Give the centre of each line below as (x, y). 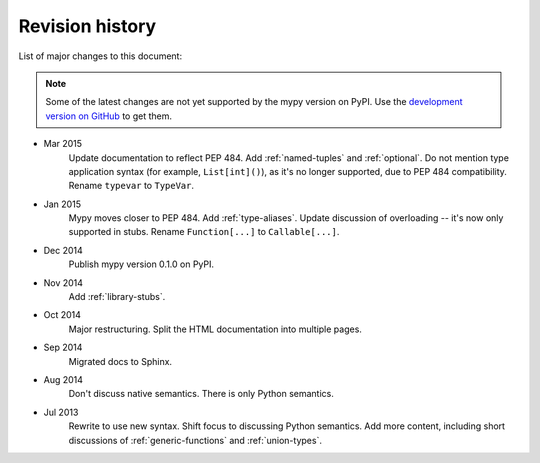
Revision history (87, 26)
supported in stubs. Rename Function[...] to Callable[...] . (204, 232)
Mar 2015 (63, 144)
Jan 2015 (62, 204)
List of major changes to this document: (100, 56)
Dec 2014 (63, 250)
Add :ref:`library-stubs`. (117, 297)
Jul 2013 (61, 412)
